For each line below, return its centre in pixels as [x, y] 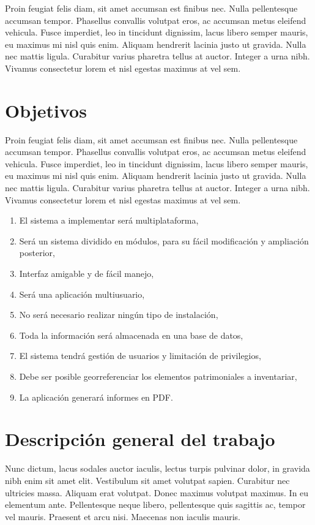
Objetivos [46, 110]
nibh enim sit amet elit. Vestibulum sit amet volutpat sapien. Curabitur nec [147, 480]
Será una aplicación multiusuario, [82, 294]
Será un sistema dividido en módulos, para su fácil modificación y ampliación [164, 240]
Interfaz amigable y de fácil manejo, [87, 274]
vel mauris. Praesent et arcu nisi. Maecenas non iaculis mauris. [123, 516]
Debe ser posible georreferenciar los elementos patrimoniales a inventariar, [158, 376]
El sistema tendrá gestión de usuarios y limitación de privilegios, [140, 356]
